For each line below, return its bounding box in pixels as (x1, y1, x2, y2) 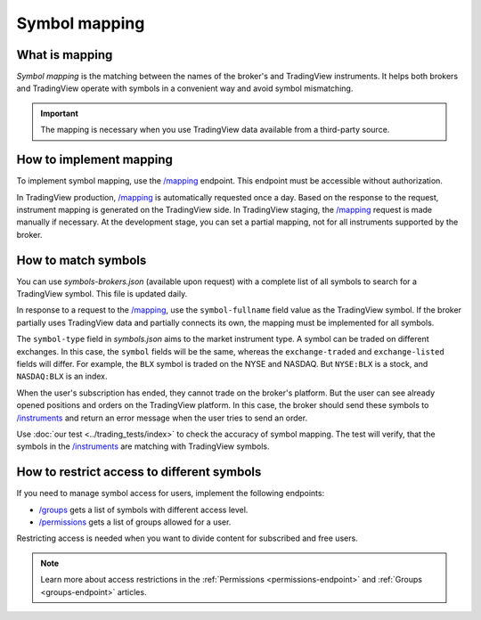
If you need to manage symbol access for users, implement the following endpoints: (16, 488, 325, 499)
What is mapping (16, 47, 113, 62)
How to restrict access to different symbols (16, 464, 262, 480)
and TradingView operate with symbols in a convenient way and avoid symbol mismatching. (16, 83, 354, 94)
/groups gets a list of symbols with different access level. (38, 504, 249, 515)
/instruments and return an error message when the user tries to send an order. (16, 412, 307, 423)
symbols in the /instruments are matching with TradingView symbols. (16, 441, 270, 452)
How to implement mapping (16, 152, 174, 167)
